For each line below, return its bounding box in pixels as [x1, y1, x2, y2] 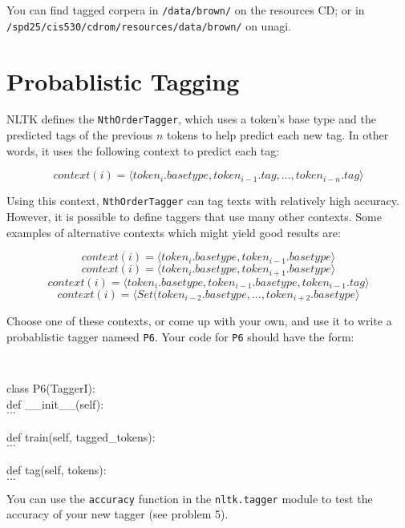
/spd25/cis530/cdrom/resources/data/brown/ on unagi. [6, 17, 291, 34]
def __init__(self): [6, 395, 104, 412]
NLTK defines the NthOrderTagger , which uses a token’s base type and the [6, 111, 376, 127]
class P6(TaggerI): [6, 379, 95, 396]
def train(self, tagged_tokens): [6, 428, 156, 445]
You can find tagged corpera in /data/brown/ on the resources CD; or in [6, 2, 365, 18]
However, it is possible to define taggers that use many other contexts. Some [6, 208, 382, 224]
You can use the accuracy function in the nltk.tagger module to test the [6, 490, 373, 506]
